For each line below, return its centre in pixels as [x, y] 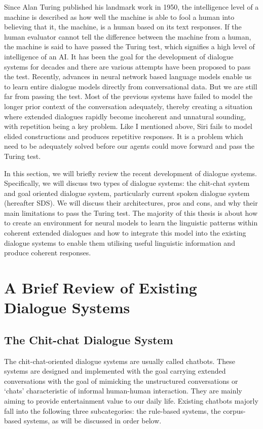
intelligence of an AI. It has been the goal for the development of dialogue [119, 56]
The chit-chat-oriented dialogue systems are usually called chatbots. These [120, 361]
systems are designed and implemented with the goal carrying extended [115, 371]
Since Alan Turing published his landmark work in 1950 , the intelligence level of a [131, 7]
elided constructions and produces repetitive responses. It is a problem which [124, 136]
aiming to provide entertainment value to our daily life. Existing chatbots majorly [131, 400]
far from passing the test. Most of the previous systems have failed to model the [128, 96]
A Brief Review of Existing [101, 288]
